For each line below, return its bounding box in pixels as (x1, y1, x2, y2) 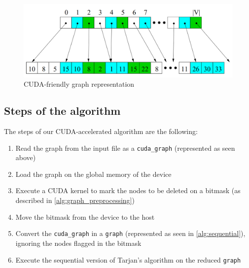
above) (15, 152, 36, 163)
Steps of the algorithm (4, 103, 121, 118)
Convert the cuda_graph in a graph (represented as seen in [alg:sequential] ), (15, 228, 246, 238)
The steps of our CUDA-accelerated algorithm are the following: (4, 126, 198, 136)
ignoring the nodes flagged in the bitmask (15, 237, 142, 248)
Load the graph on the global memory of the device (15, 168, 172, 179)
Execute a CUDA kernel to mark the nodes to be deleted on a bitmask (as (15, 185, 241, 196)
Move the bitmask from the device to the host (15, 211, 155, 222)
